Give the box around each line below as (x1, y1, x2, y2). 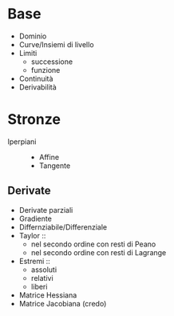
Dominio (18, 31, 47, 41)
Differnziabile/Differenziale (18, 222, 108, 232)
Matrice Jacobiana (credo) (18, 298, 107, 308)
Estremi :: (18, 256, 51, 266)
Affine (38, 152, 60, 162)
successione (30, 57, 73, 66)
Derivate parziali (18, 205, 73, 214)
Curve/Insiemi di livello (18, 39, 94, 49)
